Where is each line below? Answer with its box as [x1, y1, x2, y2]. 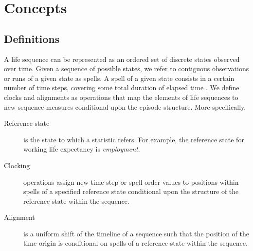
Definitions [4, 31, 60, 46]
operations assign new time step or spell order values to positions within [23, 176, 239, 187]
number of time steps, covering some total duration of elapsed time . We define [4, 82, 239, 93]
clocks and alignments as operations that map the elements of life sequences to [4, 92, 238, 102]
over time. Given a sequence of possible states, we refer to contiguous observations [4, 63, 249, 74]
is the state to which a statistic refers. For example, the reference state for [23, 134, 244, 144]
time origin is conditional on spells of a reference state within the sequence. [23, 238, 248, 248]
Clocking [4, 160, 30, 170]
